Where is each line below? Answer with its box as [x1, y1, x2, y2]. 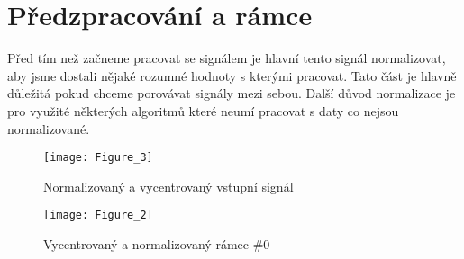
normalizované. [7, 119, 90, 138]
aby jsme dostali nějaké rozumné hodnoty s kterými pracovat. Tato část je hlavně [7, 66, 457, 85]
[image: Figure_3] [43, 151, 153, 165]
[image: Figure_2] [43, 209, 153, 222]
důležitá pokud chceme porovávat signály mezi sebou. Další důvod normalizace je [7, 84, 456, 103]
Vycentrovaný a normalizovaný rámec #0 [43, 235, 270, 253]
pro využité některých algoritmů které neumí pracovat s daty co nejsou [7, 101, 399, 120]
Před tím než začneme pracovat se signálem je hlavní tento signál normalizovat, [7, 49, 446, 67]
